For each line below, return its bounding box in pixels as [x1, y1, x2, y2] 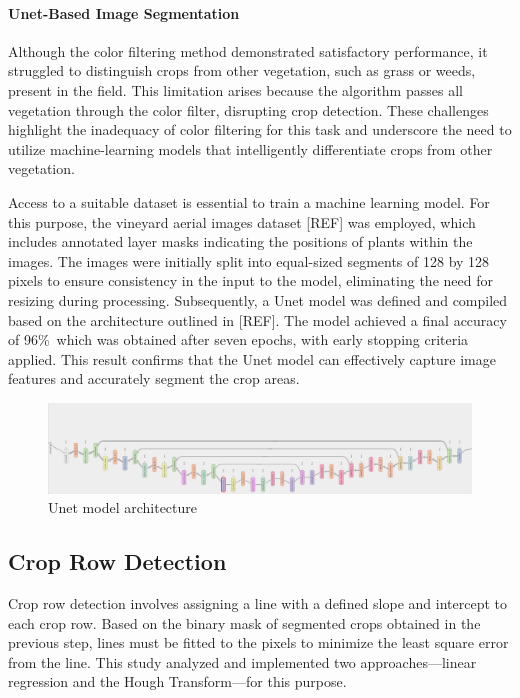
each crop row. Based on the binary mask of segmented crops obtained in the [8, 612, 481, 633]
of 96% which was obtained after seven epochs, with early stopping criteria [8, 329, 469, 350]
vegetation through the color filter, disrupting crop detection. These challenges [8, 99, 489, 120]
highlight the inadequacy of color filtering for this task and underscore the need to [8, 119, 512, 140]
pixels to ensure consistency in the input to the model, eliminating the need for [8, 270, 493, 291]
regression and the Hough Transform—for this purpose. [8, 671, 347, 692]
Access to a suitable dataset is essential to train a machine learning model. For [8, 191, 490, 212]
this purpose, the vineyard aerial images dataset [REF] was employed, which [8, 211, 476, 232]
